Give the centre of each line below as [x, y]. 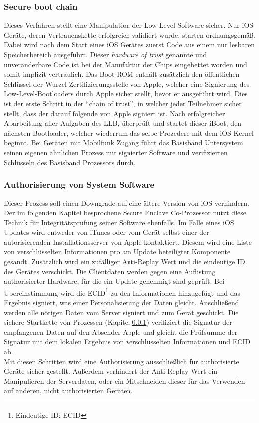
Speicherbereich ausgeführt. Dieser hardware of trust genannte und [106, 54]
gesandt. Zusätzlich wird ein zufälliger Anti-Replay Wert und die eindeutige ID [125, 261]
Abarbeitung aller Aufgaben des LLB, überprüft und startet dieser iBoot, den [123, 123]
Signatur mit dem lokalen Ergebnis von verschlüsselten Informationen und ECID [127, 341]
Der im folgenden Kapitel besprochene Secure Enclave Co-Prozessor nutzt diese [125, 212]
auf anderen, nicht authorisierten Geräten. [68, 390]
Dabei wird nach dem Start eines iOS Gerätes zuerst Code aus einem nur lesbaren [129, 45]
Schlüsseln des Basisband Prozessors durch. [70, 162]
